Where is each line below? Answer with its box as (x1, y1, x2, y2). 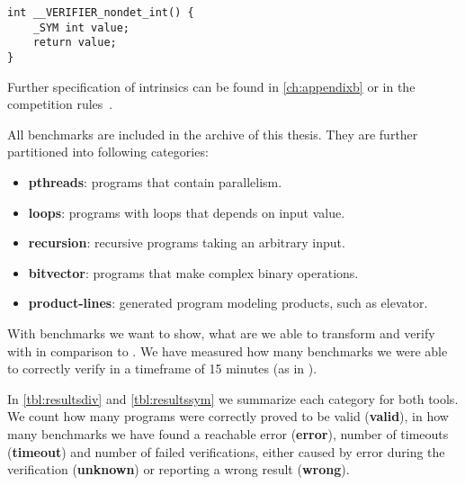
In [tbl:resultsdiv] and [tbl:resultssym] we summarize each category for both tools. (7, 389, 459, 408)
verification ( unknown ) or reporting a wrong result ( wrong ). (7, 460, 350, 479)
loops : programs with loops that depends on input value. (28, 202, 345, 221)
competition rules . (7, 94, 113, 113)
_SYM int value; (32, 21, 130, 34)
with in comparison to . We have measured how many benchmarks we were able (7, 341, 448, 360)
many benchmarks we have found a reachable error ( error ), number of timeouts (7, 424, 449, 443)
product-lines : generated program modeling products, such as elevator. (28, 293, 428, 312)
